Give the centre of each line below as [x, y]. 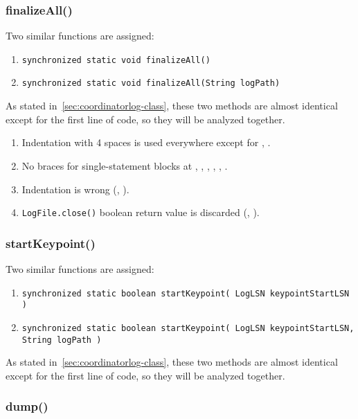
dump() [27, 406]
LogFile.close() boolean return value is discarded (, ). [141, 212]
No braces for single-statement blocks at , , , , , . [125, 165]
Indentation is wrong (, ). [75, 189]
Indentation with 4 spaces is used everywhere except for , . [146, 142]
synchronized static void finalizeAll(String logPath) [151, 83]
